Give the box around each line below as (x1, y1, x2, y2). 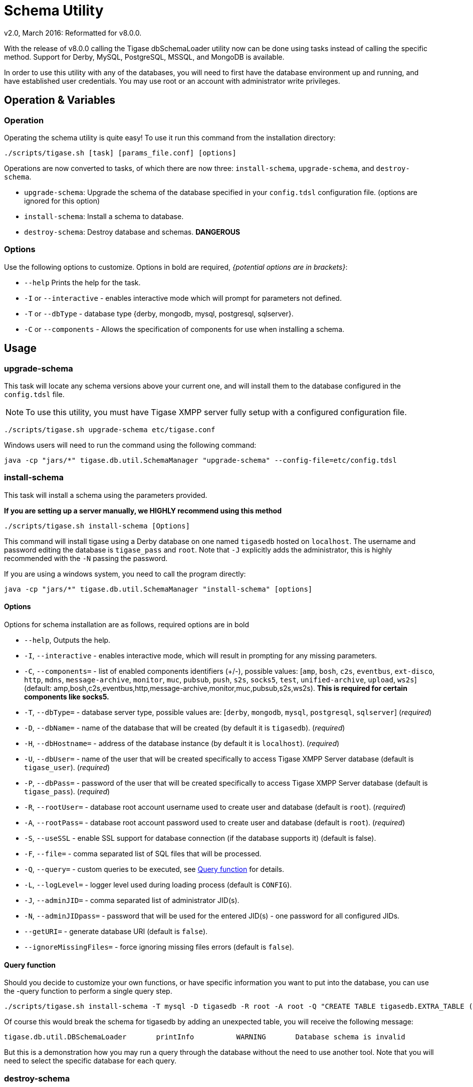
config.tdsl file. (4, 390, 65, 399)
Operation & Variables (4, 94, 116, 107)
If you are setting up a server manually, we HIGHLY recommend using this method (4, 506, 282, 515)
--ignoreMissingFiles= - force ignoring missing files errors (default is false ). (24, 942, 294, 951)
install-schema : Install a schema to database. (24, 212, 184, 221)
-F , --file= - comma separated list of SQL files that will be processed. (24, 849, 262, 858)
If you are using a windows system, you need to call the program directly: (4, 569, 246, 578)
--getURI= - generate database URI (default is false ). (24, 927, 208, 936)
